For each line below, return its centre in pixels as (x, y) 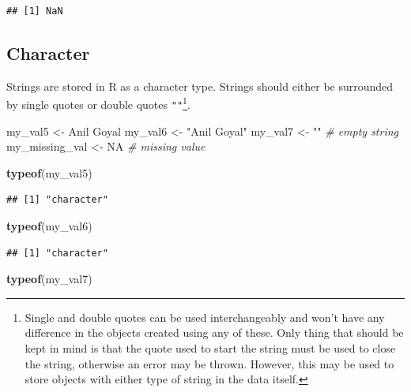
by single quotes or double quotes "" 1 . (98, 103)
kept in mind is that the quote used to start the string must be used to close (210, 348)
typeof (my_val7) (49, 279)
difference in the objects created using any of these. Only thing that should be (214, 332)
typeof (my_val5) (49, 172)
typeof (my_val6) (49, 226)
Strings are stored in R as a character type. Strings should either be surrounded (200, 86)
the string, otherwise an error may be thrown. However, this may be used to (209, 363)
